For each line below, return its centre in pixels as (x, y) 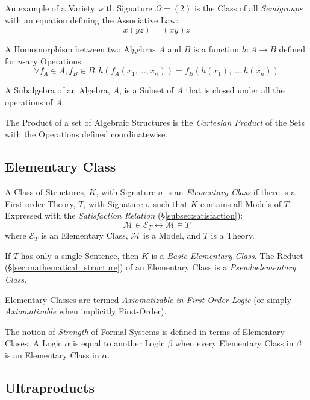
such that (170, 203)
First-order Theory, (40, 203)
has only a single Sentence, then (80, 255)
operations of (29, 102)
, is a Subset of (146, 90)
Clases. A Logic (33, 343)
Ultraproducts (50, 387)
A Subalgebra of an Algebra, (57, 90)
